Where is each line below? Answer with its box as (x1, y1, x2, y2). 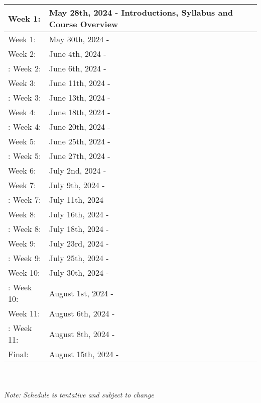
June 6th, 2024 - (49, 62, 106, 74)
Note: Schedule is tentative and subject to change (4, 389, 154, 400)
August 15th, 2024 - (49, 348, 119, 360)
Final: (8, 348, 29, 360)
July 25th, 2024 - (49, 252, 109, 264)
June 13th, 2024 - (49, 92, 110, 103)
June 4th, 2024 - (49, 48, 106, 59)
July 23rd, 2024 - (49, 237, 109, 249)
